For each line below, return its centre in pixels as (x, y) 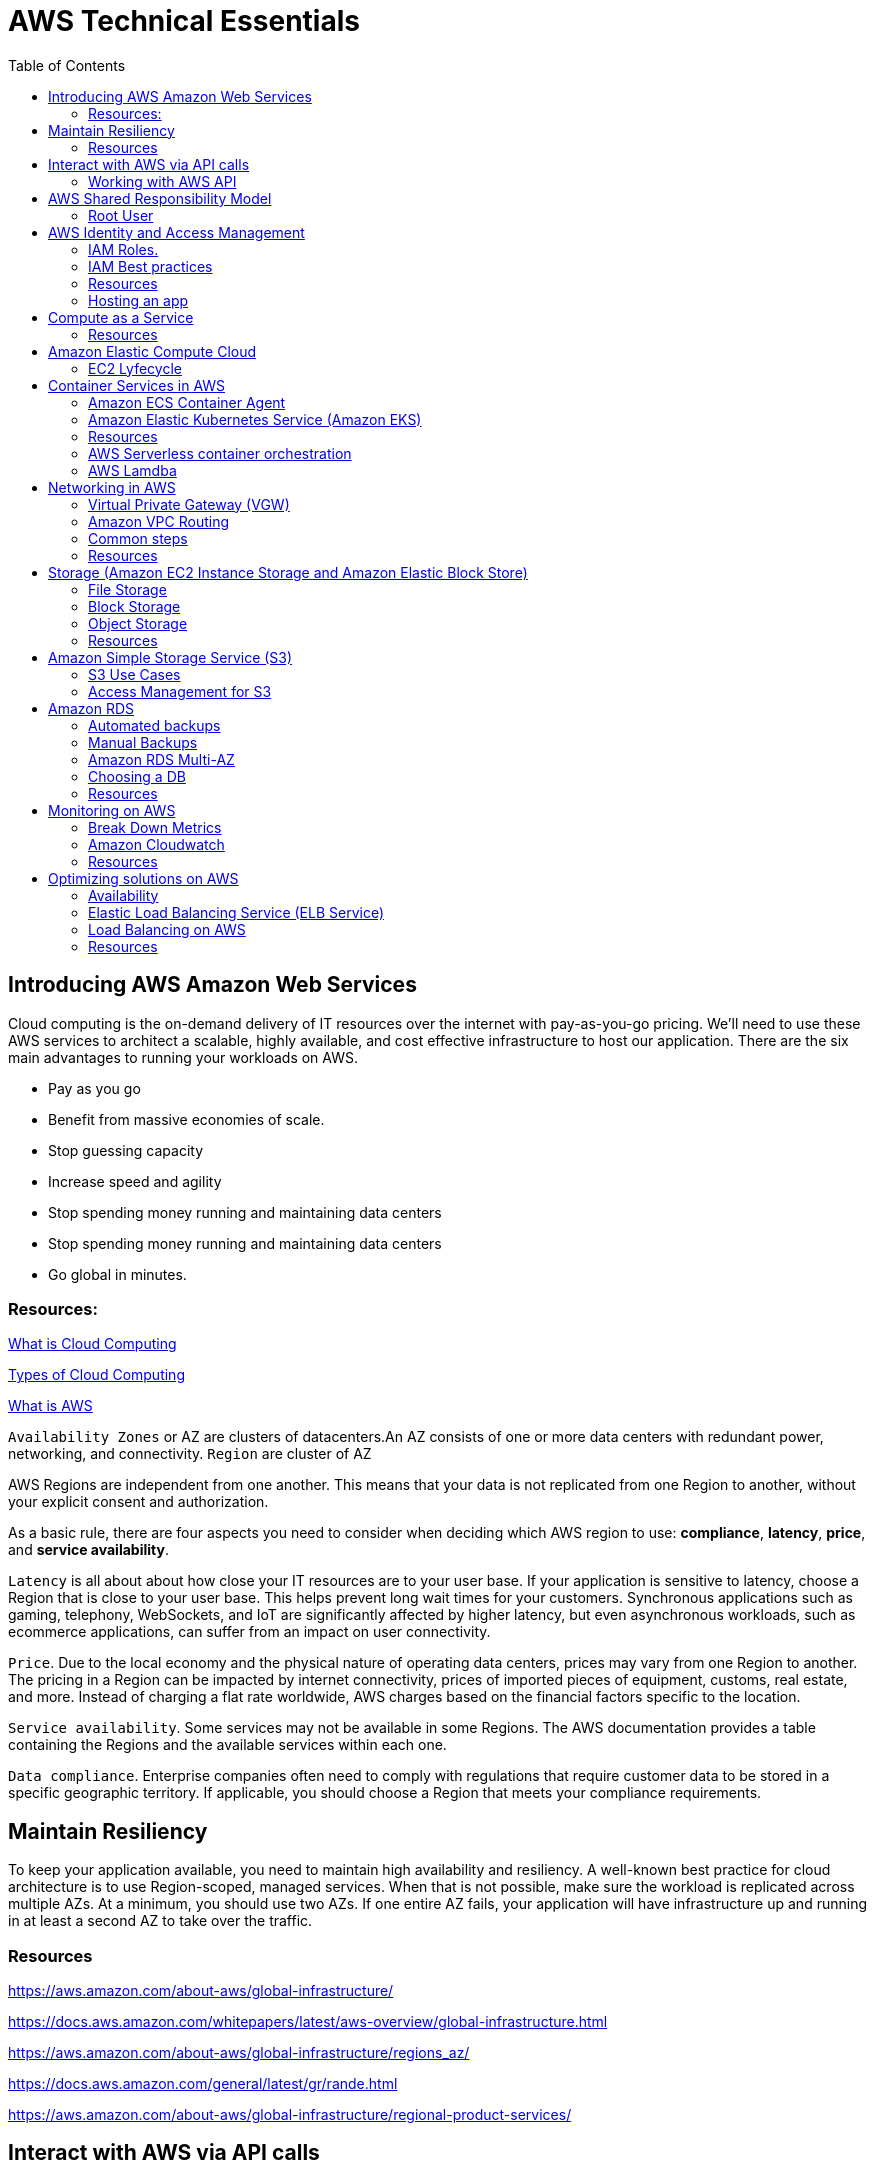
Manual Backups (143, 742)
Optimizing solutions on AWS (143, 878)
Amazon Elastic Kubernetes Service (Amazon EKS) (255, 419)
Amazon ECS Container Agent (187, 402)
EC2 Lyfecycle (135, 368)
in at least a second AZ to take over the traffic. (160, 1921)
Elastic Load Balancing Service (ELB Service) (236, 912)
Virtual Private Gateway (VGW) (189, 504)
